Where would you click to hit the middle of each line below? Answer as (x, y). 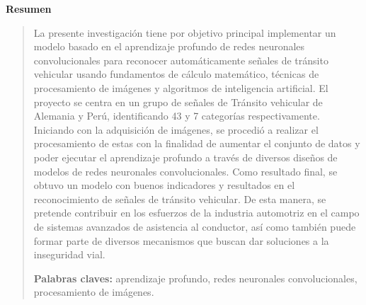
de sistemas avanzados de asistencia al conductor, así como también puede (195, 226)
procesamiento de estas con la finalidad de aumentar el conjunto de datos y (197, 143)
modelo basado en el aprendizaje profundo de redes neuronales (169, 46)
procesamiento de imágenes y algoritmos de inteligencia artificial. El (181, 87)
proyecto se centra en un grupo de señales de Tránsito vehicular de (178, 102)
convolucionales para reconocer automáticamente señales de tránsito (181, 60)
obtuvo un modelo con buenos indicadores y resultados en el (164, 185)
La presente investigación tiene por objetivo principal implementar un (185, 32)
